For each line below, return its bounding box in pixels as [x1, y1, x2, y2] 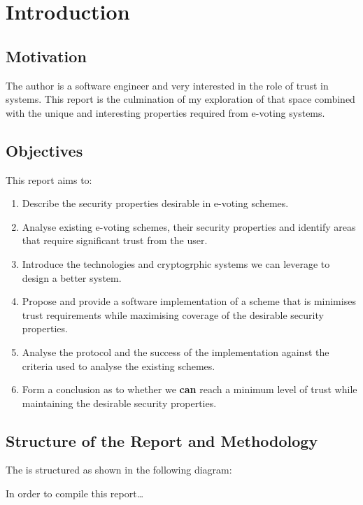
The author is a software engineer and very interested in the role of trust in [6, 78, 329, 92]
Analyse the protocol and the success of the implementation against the [22, 344, 329, 359]
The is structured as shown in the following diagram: [6, 462, 232, 477]
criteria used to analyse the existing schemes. [22, 358, 215, 373]
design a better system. [22, 270, 122, 285]
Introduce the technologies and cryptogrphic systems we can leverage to [22, 256, 330, 271]
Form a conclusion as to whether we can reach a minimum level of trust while [22, 382, 357, 397]
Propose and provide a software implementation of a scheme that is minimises [22, 294, 356, 308]
